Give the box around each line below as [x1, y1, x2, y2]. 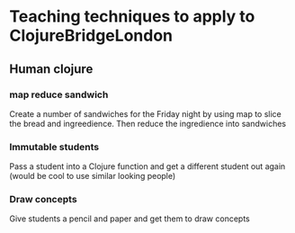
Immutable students [9, 140, 100, 153]
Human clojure [9, 61, 94, 76]
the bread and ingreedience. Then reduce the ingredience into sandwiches [9, 118, 286, 129]
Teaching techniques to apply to [9, 6, 255, 27]
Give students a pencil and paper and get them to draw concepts [9, 213, 250, 224]
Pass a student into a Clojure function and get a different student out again [9, 161, 286, 172]
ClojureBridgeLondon [9, 25, 174, 46]
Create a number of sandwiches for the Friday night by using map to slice [9, 108, 282, 119]
